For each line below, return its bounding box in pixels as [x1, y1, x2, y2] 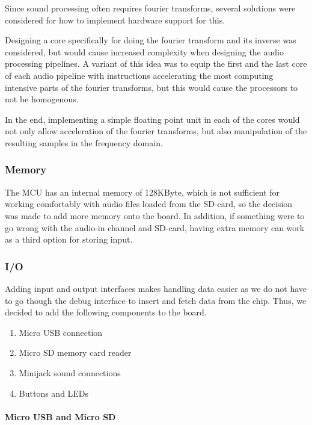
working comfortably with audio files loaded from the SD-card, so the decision [5, 197, 293, 210]
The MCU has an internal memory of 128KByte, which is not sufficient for [5, 185, 280, 198]
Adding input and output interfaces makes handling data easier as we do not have [5, 282, 307, 294]
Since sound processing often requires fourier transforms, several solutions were [5, 2, 296, 14]
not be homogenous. [5, 93, 79, 105]
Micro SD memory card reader [19, 346, 132, 359]
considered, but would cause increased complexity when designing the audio [5, 45, 284, 58]
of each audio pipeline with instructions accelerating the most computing [5, 69, 274, 81]
